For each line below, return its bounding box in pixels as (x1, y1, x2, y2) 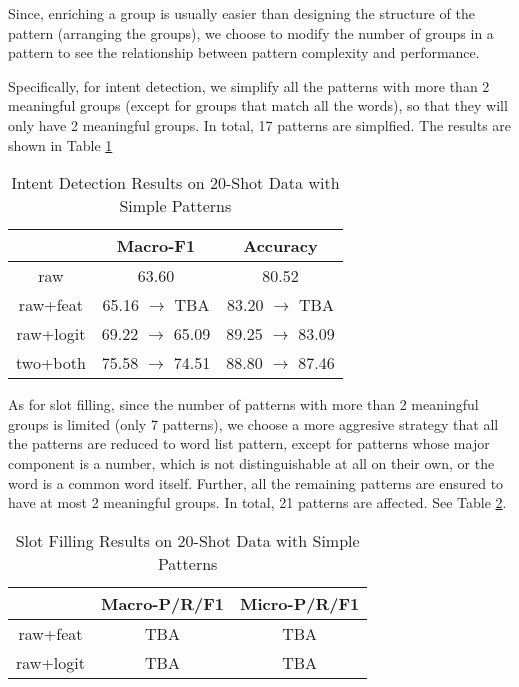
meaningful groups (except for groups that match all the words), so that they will (8, 95, 508, 116)
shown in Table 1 (8, 134, 113, 155)
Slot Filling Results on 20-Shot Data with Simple (15, 528, 360, 552)
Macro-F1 (116, 234, 196, 258)
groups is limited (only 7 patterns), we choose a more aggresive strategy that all (8, 413, 499, 434)
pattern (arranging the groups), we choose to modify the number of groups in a (8, 22, 494, 43)
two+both (16, 351, 86, 375)
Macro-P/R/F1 (100, 591, 225, 615)
